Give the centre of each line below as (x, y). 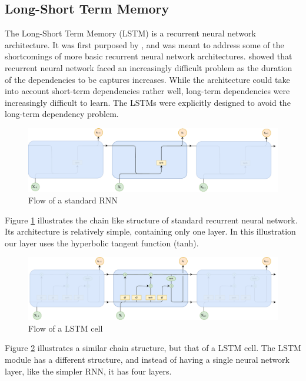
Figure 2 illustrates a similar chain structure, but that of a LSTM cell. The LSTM (153, 348)
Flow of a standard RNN (73, 200)
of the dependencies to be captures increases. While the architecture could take (147, 79)
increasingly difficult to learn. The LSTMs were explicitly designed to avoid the (148, 102)
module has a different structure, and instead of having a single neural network (147, 360)
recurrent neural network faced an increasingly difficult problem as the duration (149, 67)
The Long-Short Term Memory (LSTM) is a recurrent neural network (130, 33)
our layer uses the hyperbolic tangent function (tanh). (102, 243)
